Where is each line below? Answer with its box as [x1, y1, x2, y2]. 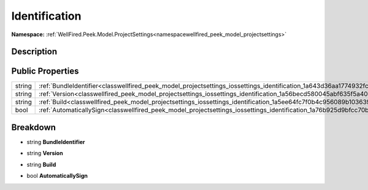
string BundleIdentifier [26, 138, 85, 145]
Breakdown [11, 122, 56, 132]
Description [11, 47, 58, 57]
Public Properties [11, 66, 79, 77]
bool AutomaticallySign [26, 172, 88, 180]
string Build [26, 161, 56, 168]
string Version [26, 150, 64, 157]
